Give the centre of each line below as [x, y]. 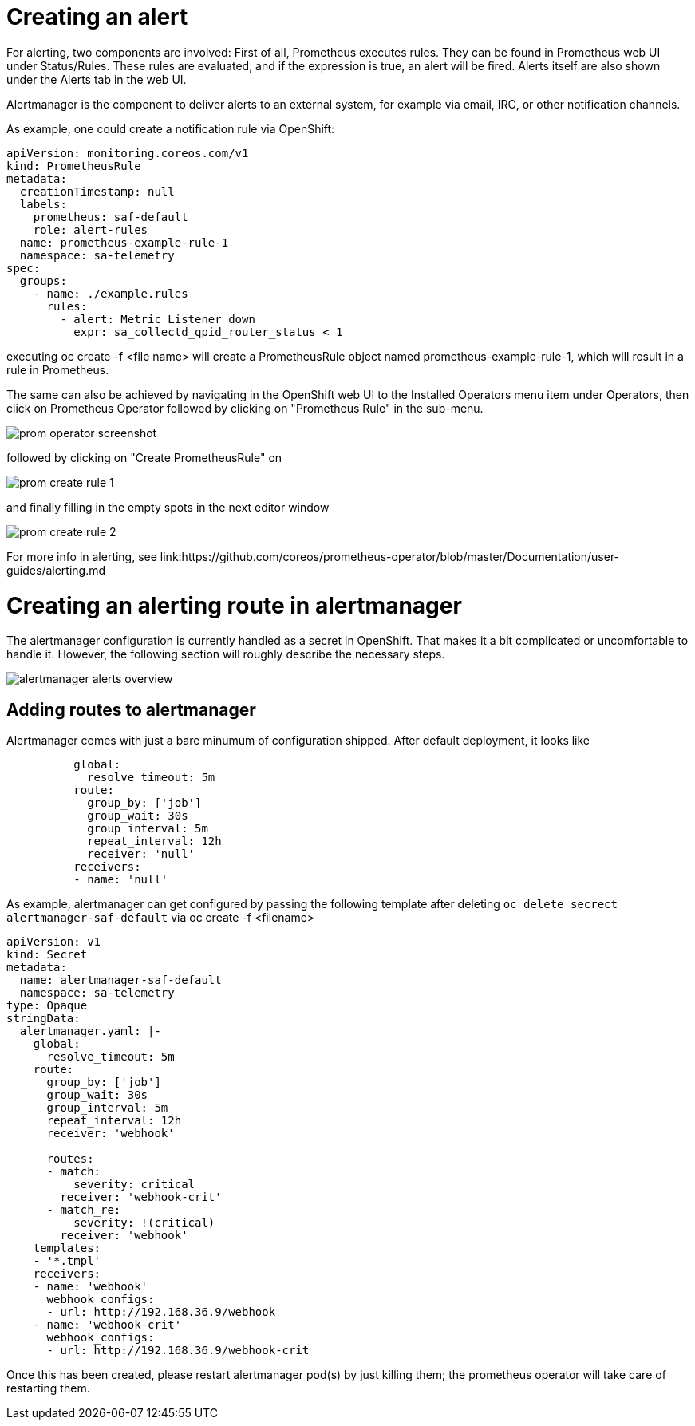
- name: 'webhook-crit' [107, 1325]
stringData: [43, 1019]
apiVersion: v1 [54, 942]
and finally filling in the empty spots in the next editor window [168, 507]
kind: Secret [47, 955]
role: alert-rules [91, 229]
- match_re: [84, 1210]
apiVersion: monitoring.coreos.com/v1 [128, 153]
